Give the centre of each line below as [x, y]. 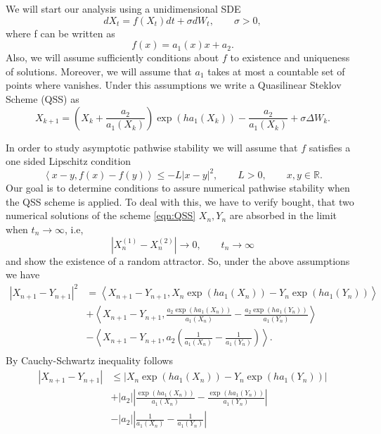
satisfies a [330, 147]
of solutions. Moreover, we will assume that [99, 71]
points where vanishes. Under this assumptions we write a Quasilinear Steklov [174, 85]
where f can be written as [60, 33]
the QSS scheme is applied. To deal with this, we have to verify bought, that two [180, 201]
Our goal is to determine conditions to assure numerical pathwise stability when [178, 188]
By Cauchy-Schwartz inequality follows [89, 360]
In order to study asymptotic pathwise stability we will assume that [152, 147]
